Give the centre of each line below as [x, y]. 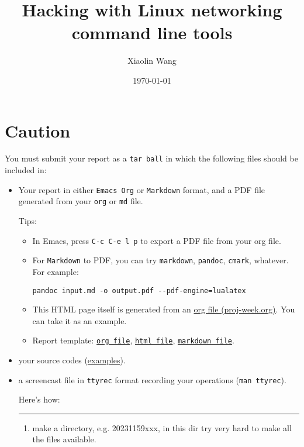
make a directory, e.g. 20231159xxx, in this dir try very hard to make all [162, 427]
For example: [56, 271]
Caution [38, 130]
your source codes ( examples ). [72, 360]
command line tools [152, 32]
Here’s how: [39, 399]
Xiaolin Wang [152, 61]
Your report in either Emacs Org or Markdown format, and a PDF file [142, 189]
